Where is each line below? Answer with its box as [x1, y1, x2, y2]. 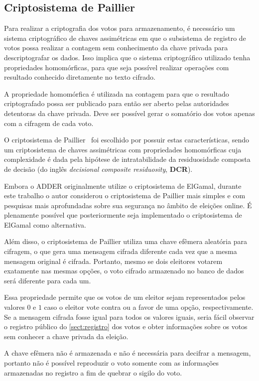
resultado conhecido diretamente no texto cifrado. [4, 72, 155, 82]
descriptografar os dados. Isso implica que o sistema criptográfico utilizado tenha [4, 52, 251, 62]
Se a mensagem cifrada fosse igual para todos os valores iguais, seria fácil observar [4, 311, 255, 322]
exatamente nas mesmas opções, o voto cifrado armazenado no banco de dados [4, 265, 244, 276]
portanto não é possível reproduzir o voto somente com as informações [4, 358, 219, 368]
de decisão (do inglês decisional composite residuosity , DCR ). [4, 163, 193, 174]
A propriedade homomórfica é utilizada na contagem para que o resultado [4, 88, 229, 99]
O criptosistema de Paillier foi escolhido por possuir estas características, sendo [4, 134, 249, 145]
